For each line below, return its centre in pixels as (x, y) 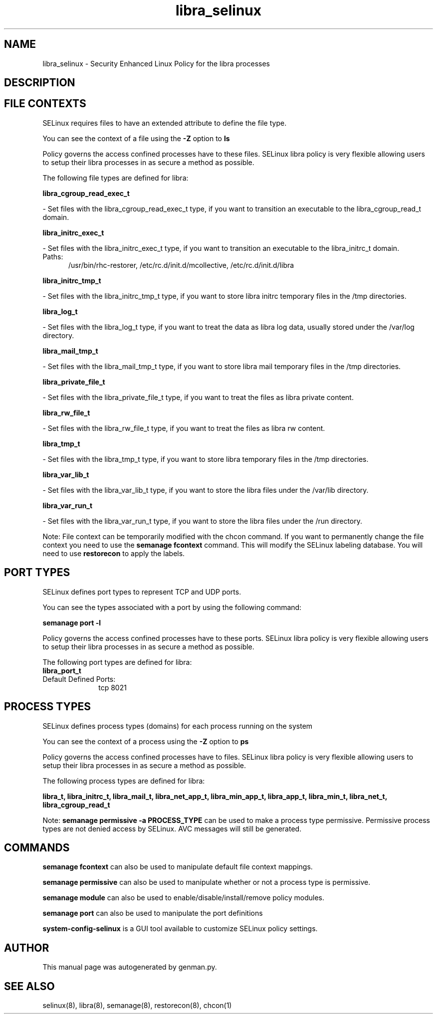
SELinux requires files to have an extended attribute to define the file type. (165, 123)
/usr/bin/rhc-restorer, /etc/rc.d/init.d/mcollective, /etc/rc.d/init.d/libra (181, 265)
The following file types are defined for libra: (115, 178)
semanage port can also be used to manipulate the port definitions (153, 913)
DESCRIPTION (40, 83)
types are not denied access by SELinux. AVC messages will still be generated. (172, 828)
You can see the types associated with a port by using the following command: (172, 607)
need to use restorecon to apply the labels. (114, 553)
